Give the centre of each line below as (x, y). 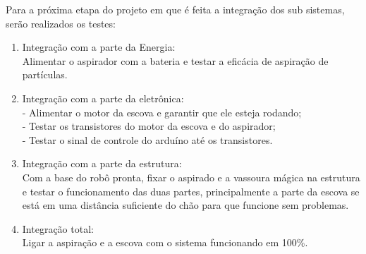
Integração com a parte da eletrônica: (103, 98)
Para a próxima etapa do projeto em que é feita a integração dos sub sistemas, (175, 9)
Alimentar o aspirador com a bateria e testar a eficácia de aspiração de (175, 60)
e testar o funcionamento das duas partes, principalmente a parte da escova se (191, 191)
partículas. (45, 74)
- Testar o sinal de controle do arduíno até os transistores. (147, 139)
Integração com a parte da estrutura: (102, 163)
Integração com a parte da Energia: (99, 47)
